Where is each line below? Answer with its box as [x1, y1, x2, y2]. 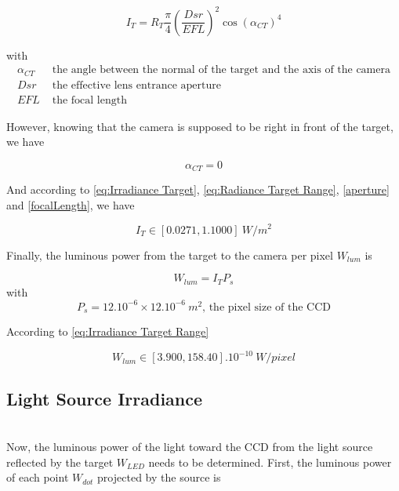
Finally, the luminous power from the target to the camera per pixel [6, 246, 333, 263]
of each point [6, 469, 69, 486]
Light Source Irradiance [6, 386, 203, 410]
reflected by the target [6, 453, 114, 470]
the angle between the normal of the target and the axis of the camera [52, 64, 390, 76]
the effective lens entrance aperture [52, 79, 221, 91]
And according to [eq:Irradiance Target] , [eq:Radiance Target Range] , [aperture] [6, 181, 390, 198]
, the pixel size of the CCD [202, 301, 331, 313]
